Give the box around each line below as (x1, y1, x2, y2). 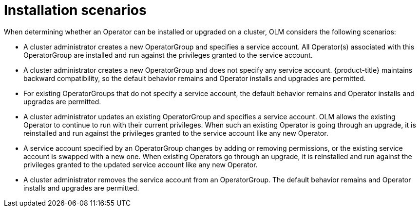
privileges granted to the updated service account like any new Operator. (23, 160, 258, 169)
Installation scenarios (4, 2, 147, 18)
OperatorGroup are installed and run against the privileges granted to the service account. (23, 50, 313, 59)
